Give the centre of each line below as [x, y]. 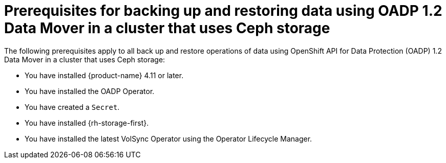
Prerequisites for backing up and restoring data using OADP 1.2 [223, 11]
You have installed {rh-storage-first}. [87, 123]
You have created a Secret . [72, 107]
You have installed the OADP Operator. [90, 91]
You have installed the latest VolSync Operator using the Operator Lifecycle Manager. [168, 138]
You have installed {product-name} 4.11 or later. [104, 75]
